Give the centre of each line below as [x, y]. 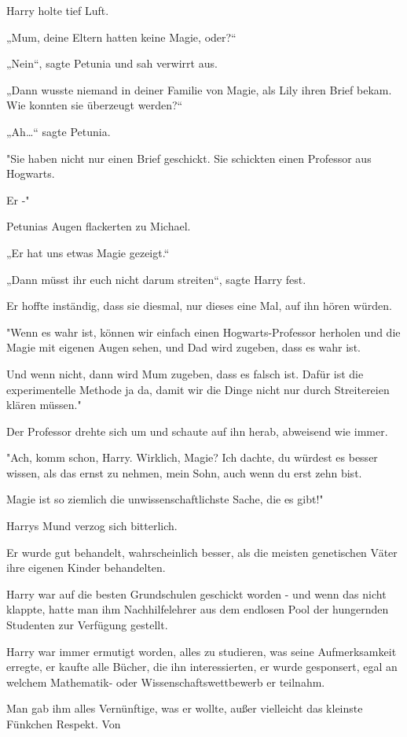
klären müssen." [44, 405]
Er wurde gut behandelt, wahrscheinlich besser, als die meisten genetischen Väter [202, 552]
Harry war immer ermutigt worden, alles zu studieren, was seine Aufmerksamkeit [202, 651]
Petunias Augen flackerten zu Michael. [99, 226]
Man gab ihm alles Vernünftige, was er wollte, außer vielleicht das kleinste [185, 708]
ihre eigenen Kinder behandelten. [86, 567]
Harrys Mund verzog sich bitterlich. [92, 526]
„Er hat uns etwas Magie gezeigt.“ [88, 252]
